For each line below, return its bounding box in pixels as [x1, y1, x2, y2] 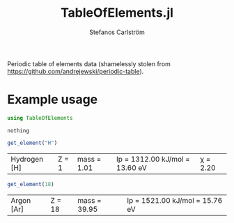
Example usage [7, 92, 98, 107]
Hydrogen [10, 154, 44, 164]
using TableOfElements [7, 114, 73, 121]
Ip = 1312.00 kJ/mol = [116, 154, 190, 164]
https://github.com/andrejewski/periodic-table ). [7, 67, 144, 75]
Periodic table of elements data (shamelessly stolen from [7, 59, 171, 68]
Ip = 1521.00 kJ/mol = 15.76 [126, 195, 223, 205]
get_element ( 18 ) [7, 180, 54, 187]
